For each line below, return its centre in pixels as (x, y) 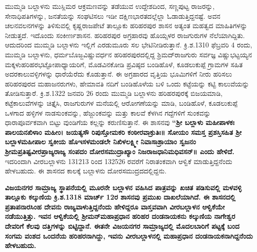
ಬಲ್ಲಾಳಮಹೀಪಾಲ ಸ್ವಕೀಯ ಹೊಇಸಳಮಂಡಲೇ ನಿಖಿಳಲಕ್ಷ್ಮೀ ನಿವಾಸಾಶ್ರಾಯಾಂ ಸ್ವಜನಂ (100, 142)
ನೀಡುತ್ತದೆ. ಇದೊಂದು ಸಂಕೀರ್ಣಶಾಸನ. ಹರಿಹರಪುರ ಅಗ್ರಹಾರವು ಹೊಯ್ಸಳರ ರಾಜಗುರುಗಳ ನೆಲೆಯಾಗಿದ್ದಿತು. (125, 35)
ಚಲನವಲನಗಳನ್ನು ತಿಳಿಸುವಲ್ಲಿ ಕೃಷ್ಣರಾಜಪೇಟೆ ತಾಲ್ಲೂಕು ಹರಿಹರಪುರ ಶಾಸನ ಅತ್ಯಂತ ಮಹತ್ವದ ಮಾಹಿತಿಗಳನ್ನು (126, 25)
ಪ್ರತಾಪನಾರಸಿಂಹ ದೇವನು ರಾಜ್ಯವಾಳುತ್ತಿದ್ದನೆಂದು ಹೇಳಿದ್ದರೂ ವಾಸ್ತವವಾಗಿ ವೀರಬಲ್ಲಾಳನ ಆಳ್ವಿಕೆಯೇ (115, 206)
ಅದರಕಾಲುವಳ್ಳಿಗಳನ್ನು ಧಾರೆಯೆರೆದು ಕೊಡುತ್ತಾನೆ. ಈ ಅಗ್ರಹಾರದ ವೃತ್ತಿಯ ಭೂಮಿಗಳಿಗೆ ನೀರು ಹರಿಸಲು (119, 74)
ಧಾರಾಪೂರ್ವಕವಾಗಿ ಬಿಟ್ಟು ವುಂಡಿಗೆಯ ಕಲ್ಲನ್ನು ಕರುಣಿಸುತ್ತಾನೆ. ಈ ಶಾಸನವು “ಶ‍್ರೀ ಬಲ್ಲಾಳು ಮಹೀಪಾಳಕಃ (120, 122)
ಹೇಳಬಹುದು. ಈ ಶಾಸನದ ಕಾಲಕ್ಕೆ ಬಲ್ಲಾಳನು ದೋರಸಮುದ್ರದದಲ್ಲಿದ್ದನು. (86, 171)
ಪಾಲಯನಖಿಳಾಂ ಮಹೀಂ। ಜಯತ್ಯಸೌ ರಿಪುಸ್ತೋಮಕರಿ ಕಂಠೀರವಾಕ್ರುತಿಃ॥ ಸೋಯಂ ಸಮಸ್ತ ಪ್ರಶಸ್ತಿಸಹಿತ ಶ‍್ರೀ (123, 132)
